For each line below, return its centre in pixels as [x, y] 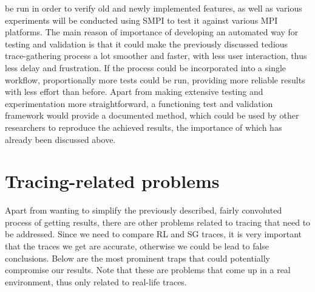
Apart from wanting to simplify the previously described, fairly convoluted [144, 210]
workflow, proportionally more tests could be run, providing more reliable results [155, 79]
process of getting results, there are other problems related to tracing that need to [158, 222]
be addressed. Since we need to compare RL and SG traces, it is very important [154, 234]
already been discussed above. [60, 139]
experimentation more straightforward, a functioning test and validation [139, 103]
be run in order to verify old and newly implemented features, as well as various [154, 8]
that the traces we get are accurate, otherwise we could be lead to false [137, 246]
